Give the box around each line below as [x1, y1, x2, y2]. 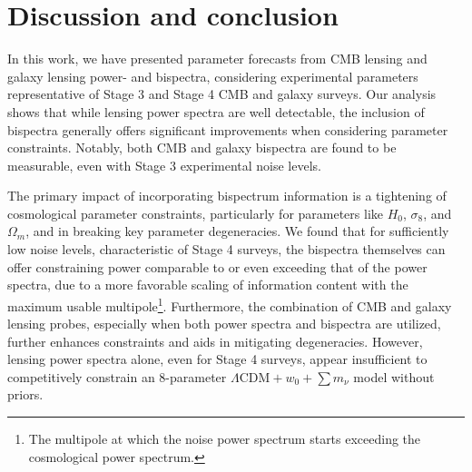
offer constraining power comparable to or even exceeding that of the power [7, 257, 428, 276]
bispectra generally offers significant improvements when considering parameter [7, 120, 448, 139]
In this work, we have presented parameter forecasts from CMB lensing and [7, 49, 428, 68]
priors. [7, 385, 44, 404]
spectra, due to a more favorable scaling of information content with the [7, 275, 408, 294]
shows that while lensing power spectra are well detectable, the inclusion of [7, 102, 425, 121]
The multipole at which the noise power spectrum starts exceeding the [28, 429, 421, 448]
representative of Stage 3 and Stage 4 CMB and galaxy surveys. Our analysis [7, 84, 437, 103]
